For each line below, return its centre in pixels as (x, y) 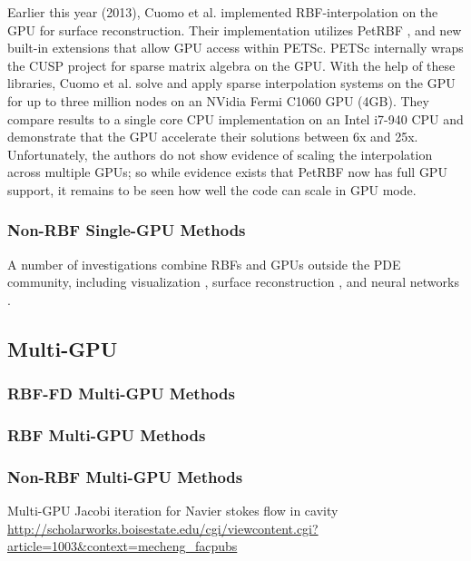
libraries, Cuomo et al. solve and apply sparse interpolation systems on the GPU (231, 83)
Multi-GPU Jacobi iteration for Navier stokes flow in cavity (173, 511)
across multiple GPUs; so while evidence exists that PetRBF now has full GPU (227, 172)
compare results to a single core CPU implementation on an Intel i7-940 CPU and (235, 118)
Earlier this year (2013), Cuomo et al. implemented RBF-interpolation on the (223, 12)
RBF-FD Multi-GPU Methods (121, 394)
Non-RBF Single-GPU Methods (127, 230)
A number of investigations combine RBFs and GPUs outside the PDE (204, 264)
